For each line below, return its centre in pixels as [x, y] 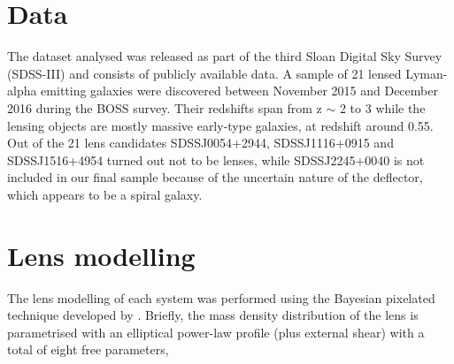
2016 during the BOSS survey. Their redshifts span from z [165, 107]
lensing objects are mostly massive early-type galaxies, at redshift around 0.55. [220, 125]
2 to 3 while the [382, 107]
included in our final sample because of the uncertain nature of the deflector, [215, 177]
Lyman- [427, 73]
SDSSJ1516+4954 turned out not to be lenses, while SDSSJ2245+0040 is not [216, 159]
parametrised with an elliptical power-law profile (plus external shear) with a [216, 332]
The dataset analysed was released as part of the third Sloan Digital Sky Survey [225, 56]
